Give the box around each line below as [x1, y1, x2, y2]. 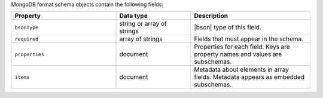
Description [194, 12, 228, 20]
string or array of [119, 20, 167, 28]
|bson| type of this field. [194, 23, 261, 32]
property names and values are [194, 50, 282, 59]
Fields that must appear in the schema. [194, 35, 304, 43]
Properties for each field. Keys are [194, 42, 290, 51]
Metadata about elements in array [194, 66, 290, 74]
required [14, 36, 39, 42]
